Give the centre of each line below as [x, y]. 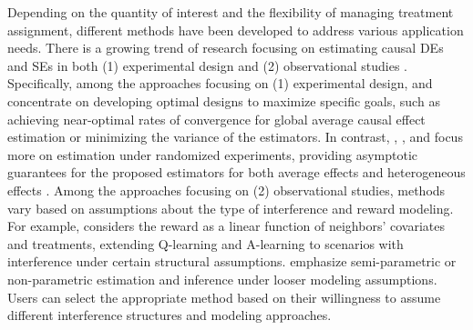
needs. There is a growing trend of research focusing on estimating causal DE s [226, 48]
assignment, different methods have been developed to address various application [236, 30]
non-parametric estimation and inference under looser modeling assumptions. [222, 279]
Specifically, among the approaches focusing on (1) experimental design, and [220, 83]
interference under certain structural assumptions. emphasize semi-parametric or [232, 261]
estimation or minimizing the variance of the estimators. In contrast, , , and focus [235, 137]
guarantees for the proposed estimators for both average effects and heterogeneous [236, 172]
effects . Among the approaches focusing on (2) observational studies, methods [226, 190]
